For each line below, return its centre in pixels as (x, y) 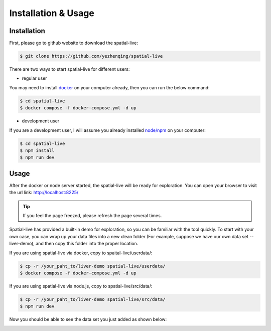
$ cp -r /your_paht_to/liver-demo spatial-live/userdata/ (93, 266)
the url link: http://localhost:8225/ (44, 193)
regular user (34, 78)
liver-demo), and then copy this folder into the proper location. (74, 244)
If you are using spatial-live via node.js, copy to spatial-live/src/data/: (81, 286)
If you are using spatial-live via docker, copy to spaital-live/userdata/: (81, 253)
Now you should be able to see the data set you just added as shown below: (88, 319)
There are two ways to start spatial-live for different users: (70, 69)
